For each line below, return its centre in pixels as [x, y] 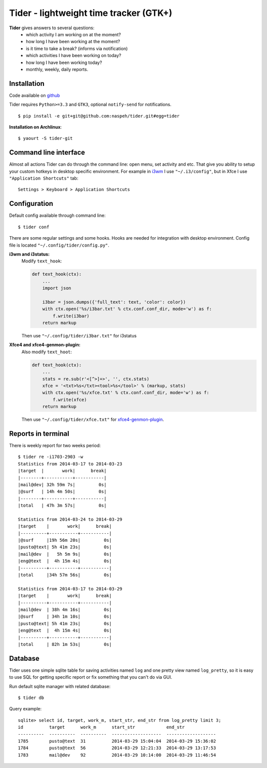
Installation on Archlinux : [35, 127]
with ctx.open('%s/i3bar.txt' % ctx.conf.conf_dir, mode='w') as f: [127, 309]
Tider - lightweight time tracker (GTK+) [91, 13]
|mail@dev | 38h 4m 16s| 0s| [65, 609]
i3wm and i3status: [29, 254]
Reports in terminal [39, 433]
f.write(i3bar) [71, 316]
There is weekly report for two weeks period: [55, 446]
